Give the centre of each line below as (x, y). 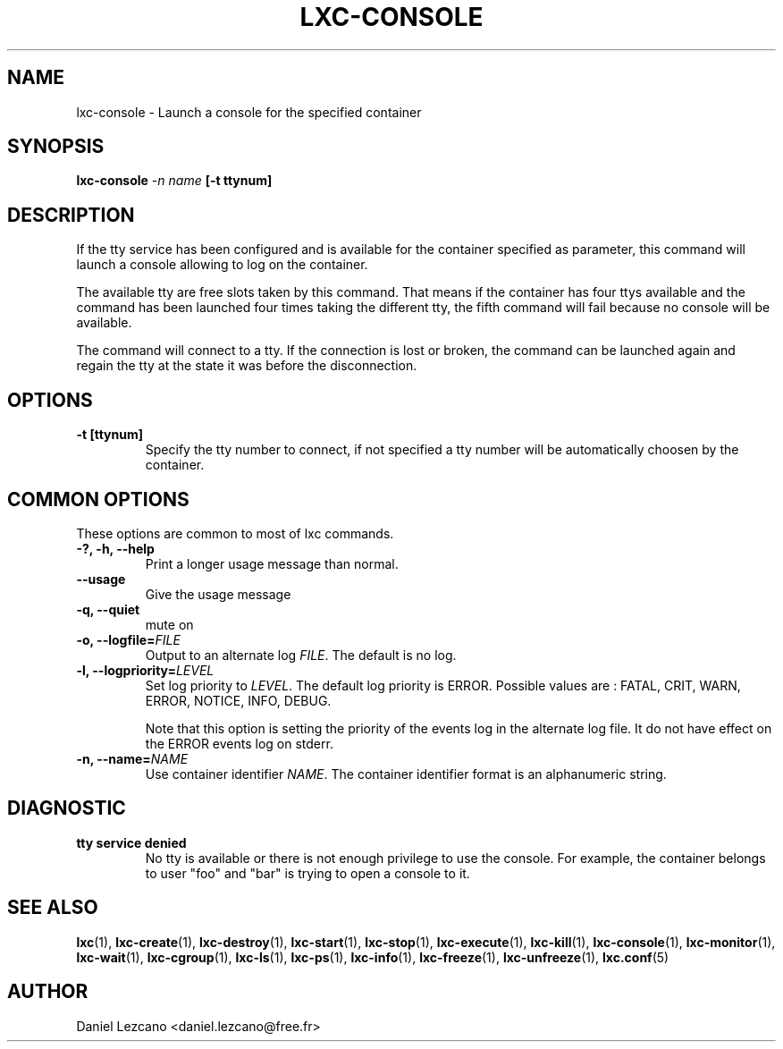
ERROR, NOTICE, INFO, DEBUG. (238, 700)
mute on (169, 624)
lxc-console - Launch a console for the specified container (249, 112)
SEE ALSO (53, 908)
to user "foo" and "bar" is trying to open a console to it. (307, 873)
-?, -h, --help (115, 548)
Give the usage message (218, 594)
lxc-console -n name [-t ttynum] (174, 181)
